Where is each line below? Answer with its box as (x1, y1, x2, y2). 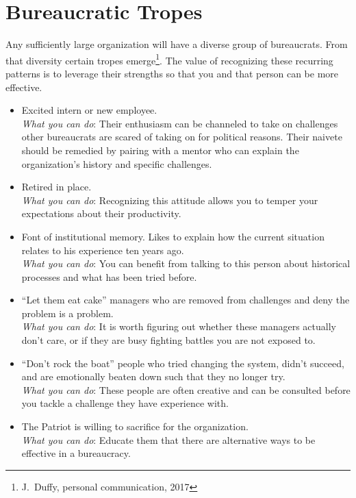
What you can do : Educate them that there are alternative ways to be (21, 432, 316, 447)
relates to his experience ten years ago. (21, 242, 184, 257)
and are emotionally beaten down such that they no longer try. (21, 369, 285, 384)
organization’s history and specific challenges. (21, 156, 212, 171)
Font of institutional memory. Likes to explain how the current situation (21, 229, 325, 243)
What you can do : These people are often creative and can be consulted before (21, 382, 351, 397)
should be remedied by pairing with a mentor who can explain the (21, 142, 299, 157)
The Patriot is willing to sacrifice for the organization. (21, 419, 249, 434)
